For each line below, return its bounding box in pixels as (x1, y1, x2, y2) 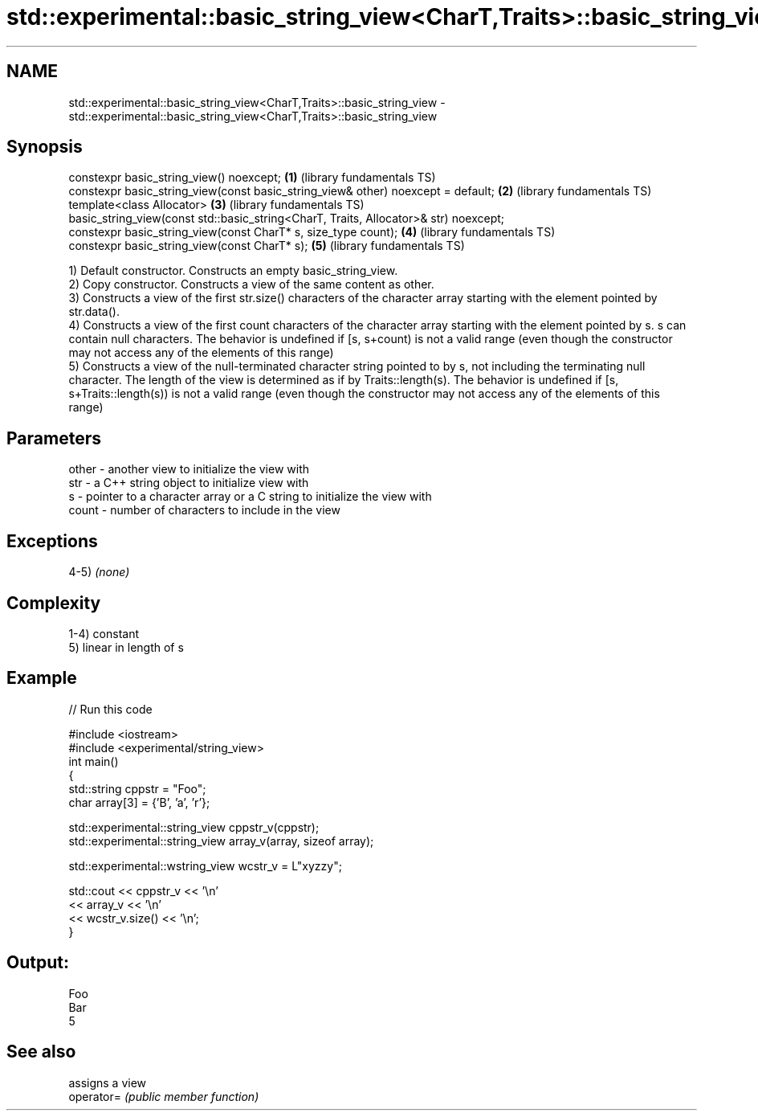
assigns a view (68, 1075, 147, 1090)
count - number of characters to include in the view (68, 503, 340, 518)
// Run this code (68, 702, 153, 716)
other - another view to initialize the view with (68, 462, 310, 477)
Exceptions (6, 530, 98, 551)
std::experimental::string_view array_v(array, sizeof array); (68, 833, 374, 848)
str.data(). (68, 305, 120, 319)
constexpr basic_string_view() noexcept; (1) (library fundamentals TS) (68, 170, 436, 185)
